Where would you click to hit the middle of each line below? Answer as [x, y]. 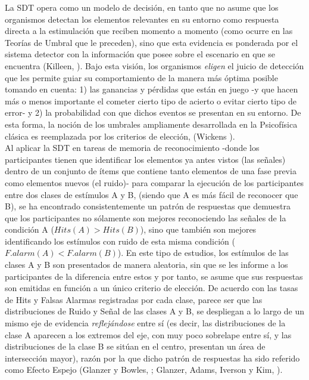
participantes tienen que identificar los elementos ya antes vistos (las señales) [145, 159]
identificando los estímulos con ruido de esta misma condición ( [120, 241]
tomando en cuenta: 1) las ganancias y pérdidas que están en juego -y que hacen [152, 89]
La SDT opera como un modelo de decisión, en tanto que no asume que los [142, 7]
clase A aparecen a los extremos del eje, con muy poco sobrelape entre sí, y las [148, 334]
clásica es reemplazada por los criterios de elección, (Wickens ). [120, 136]
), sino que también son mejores [198, 229]
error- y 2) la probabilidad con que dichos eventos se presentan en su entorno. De [153, 112]
